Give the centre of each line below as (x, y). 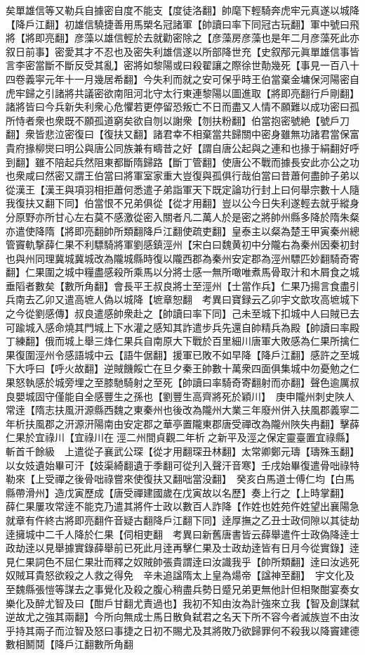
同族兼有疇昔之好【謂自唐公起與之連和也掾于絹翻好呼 (236, 147)
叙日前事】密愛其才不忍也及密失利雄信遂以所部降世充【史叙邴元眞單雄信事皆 (182, 51)
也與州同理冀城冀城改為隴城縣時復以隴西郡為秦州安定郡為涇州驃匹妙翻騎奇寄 (182, 258)
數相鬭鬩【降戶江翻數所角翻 (69, 644)
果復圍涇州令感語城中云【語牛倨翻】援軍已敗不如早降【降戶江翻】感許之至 (178, 354)
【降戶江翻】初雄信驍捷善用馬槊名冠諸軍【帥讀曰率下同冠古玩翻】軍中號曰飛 (182, 24)
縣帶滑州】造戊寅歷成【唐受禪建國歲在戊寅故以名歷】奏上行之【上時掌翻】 (175, 492)
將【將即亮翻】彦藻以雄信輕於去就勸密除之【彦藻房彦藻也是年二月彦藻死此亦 (182, 38)
